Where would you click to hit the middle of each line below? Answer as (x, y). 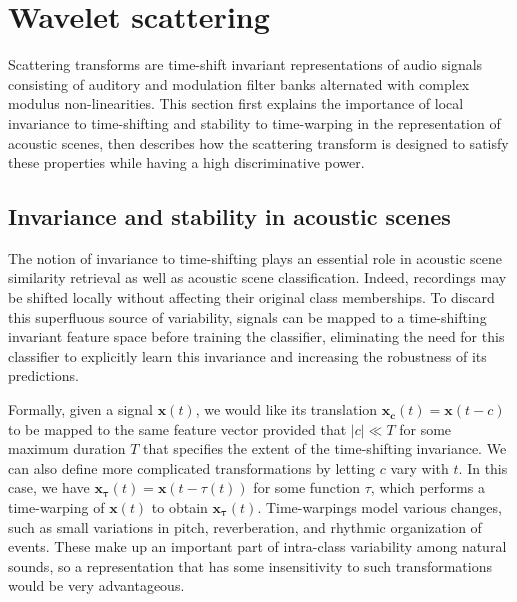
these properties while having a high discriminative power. (186, 162)
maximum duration (67, 448)
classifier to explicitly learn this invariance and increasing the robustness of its (247, 355)
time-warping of (56, 507)
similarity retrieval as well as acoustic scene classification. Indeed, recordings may (257, 277)
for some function (307, 487)
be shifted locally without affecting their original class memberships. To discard (251, 297)
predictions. (43, 375)
